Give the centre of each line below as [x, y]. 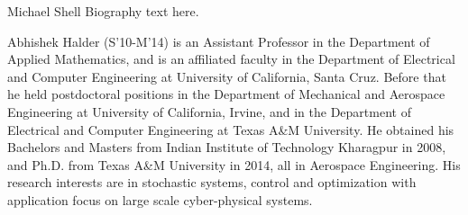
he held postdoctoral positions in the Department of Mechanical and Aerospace [226, 94]
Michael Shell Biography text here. [103, 11]
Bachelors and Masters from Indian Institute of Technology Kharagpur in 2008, [227, 147]
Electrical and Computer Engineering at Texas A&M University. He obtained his [231, 129]
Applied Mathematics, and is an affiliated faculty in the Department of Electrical [231, 59]
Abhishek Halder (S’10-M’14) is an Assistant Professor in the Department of [219, 41]
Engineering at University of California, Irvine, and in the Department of [209, 111]
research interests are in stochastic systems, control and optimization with [212, 182]
